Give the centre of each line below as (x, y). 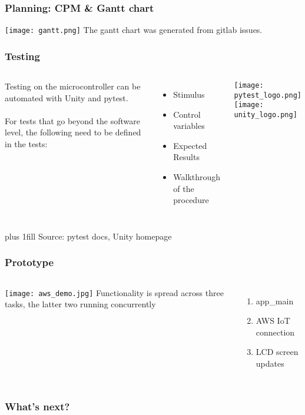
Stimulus (189, 94)
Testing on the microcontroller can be (73, 86)
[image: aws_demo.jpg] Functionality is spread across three (114, 292)
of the (184, 188)
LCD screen (277, 352)
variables (189, 126)
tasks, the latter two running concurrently (80, 304)
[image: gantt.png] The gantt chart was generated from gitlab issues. (134, 30)
